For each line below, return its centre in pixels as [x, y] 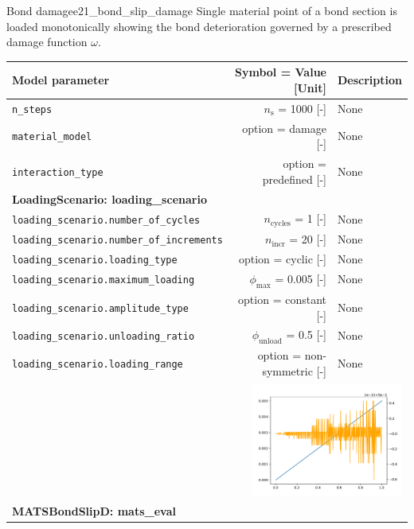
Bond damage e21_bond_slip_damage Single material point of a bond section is [202, 10]
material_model [52, 137]
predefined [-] [294, 179]
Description [369, 80]
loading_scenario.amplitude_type [100, 308]
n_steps [32, 109]
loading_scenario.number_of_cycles [106, 220]
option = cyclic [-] [282, 258]
